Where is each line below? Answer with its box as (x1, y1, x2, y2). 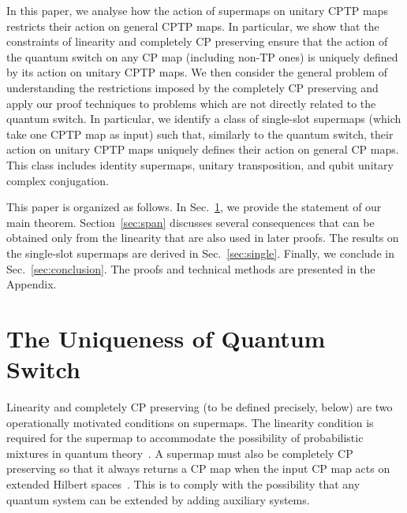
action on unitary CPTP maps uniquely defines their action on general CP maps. (6, 141, 399, 158)
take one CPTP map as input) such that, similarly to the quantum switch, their (6, 125, 394, 142)
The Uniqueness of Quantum (6, 322, 326, 354)
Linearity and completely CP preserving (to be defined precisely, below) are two (6, 399, 393, 414)
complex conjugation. (6, 172, 109, 188)
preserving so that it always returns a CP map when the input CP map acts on (6, 460, 390, 477)
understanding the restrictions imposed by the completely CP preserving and (6, 79, 379, 95)
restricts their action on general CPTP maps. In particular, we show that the (6, 17, 379, 34)
